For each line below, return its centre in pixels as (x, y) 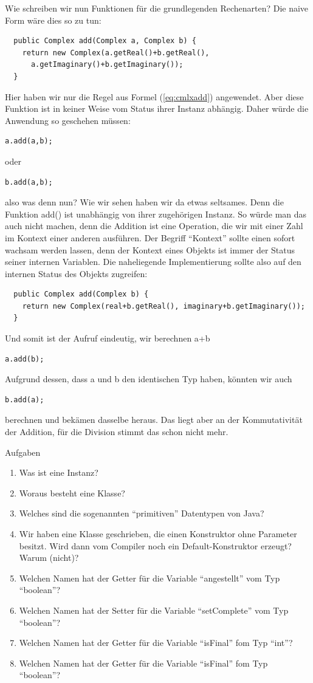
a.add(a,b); (29, 141)
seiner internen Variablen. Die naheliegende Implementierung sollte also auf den (153, 262)
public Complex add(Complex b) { (81, 294)
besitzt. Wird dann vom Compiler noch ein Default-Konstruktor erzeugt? (155, 545)
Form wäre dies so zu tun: (53, 20)
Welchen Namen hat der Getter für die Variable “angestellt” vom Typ (150, 578)
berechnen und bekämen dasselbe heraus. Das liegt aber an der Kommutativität (154, 420)
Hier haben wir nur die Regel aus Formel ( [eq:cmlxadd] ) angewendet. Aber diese (154, 96)
